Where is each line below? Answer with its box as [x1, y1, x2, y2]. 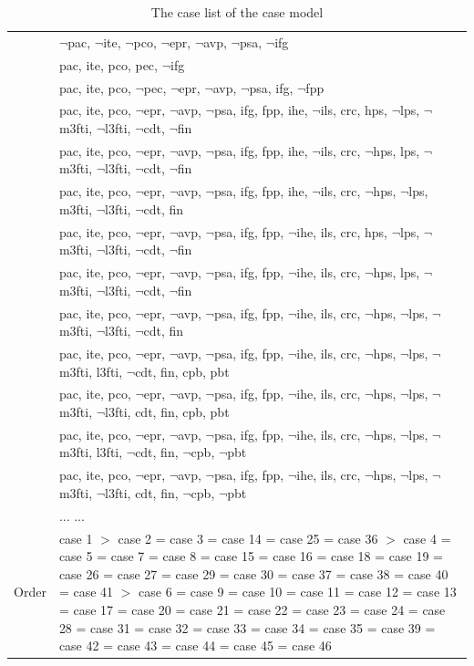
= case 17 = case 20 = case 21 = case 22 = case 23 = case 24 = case [58, 599, 446, 619]
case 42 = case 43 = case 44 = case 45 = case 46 [58, 636, 332, 655]
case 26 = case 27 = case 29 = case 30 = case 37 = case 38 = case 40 [58, 564, 448, 583]
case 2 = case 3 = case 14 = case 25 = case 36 [118, 528, 378, 547]
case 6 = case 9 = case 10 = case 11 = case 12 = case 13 [139, 582, 457, 601]
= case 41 [58, 582, 114, 601]
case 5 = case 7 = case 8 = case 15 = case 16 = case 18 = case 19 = [58, 546, 443, 566]
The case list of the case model [150, 3, 324, 21]
